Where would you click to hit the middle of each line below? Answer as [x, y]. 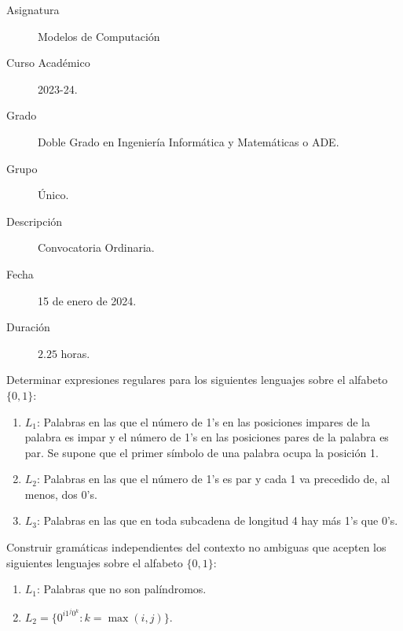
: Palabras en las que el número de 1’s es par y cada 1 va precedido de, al [214, 479]
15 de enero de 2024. [87, 300]
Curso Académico [48, 63]
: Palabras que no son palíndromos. [122, 589]
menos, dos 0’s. [61, 494]
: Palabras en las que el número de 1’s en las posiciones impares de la [203, 421]
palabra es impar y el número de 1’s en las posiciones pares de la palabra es [207, 437]
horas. [75, 353]
